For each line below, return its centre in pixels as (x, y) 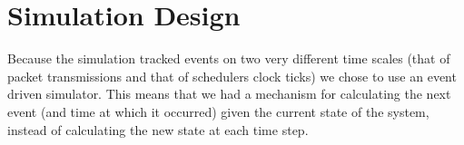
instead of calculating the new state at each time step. (158, 129)
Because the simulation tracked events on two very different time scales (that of (229, 58)
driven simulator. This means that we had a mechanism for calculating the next (229, 94)
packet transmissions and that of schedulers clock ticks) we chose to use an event (232, 76)
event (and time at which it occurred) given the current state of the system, (218, 111)
